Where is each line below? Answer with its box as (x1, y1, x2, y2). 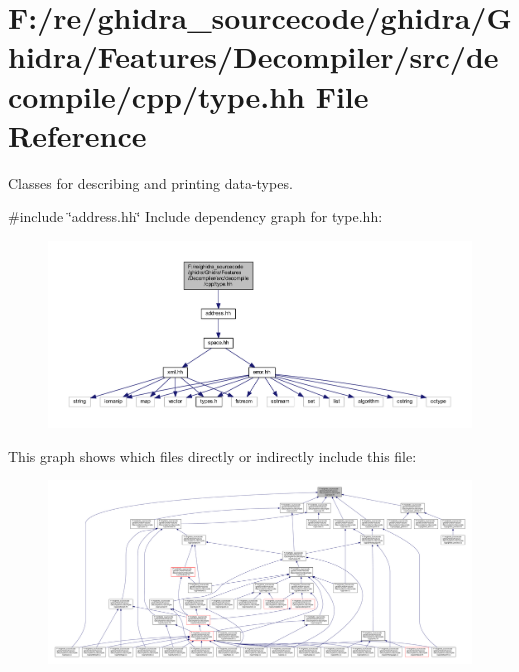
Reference (8, 114, 147, 155)
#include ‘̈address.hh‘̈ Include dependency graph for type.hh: (8, 206, 383, 227)
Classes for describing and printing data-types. (8, 172, 293, 193)
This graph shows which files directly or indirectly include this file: (8, 445, 417, 466)
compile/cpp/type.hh (8, 75, 305, 116)
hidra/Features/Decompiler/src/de (8, 36, 499, 77)
